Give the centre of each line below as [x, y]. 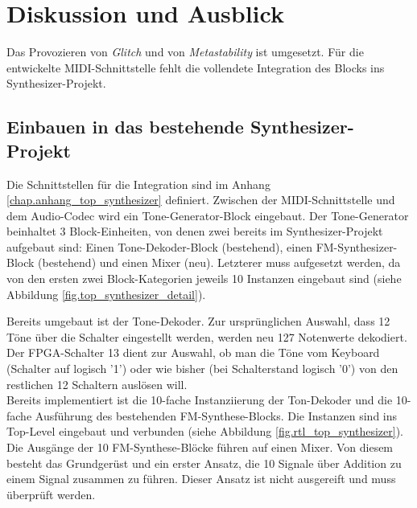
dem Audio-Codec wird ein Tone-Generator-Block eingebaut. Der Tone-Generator [208, 215]
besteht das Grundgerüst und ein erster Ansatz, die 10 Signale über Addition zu [204, 463]
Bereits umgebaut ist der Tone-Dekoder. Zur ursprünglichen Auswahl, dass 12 [198, 321]
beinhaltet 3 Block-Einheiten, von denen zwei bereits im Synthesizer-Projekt [195, 231]
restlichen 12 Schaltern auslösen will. [97, 384]
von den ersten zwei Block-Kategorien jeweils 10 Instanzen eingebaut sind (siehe [204, 279]
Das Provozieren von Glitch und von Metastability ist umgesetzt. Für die [185, 52]
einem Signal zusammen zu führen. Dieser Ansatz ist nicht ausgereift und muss [201, 479]
